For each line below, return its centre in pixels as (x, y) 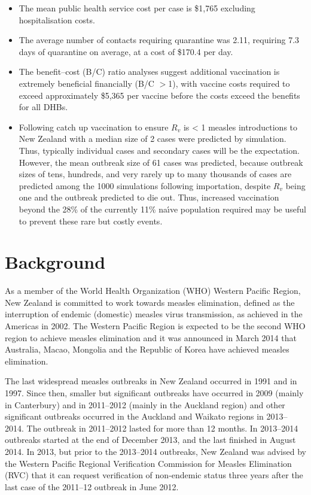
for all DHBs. (43, 107)
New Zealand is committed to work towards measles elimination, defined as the (150, 302)
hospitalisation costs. (57, 19)
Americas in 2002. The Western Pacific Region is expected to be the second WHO (155, 326)
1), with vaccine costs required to (229, 83)
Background (55, 262)
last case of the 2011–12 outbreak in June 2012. (92, 486)
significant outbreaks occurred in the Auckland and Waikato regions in (134, 416)
